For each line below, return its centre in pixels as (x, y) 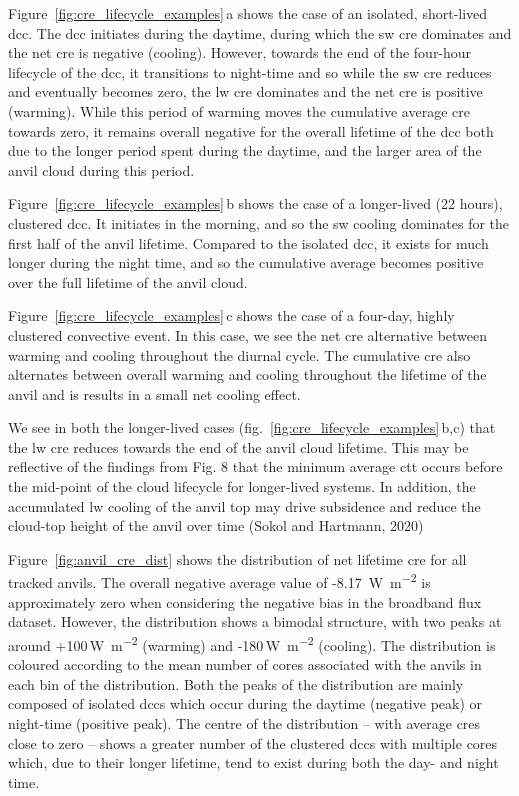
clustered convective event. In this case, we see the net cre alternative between (248, 334)
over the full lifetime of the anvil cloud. (128, 281)
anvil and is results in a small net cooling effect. (154, 393)
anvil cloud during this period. (101, 169)
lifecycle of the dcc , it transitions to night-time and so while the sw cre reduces (250, 71)
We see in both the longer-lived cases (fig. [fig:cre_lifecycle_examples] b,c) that (252, 427)
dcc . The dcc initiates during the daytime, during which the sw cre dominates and (260, 32)
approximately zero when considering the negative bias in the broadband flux (245, 601)
